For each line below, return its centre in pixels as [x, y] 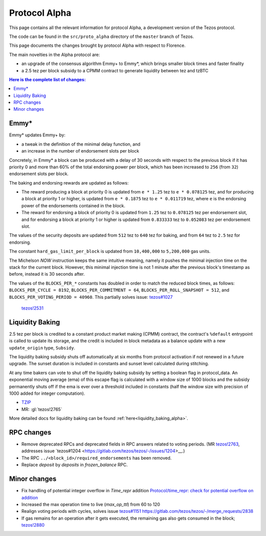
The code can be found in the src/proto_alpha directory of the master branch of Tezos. [101, 36]
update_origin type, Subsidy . [42, 347]
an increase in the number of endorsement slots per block [80, 151]
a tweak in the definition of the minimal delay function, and [81, 144]
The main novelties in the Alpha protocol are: [55, 55]
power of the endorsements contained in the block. [73, 205]
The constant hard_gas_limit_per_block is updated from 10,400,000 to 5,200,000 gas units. [110, 252]
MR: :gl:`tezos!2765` [42, 409]
